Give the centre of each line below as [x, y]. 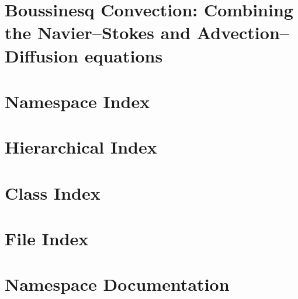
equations [124, 55]
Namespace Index [77, 101]
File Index [47, 239]
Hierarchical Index [81, 147]
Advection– [243, 32]
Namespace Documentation [117, 284]
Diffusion [41, 55]
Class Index [53, 192]
